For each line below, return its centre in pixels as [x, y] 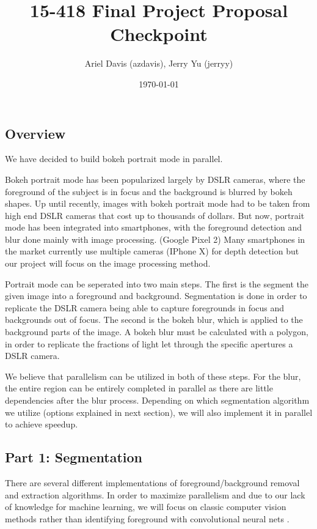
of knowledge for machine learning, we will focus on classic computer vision [146, 507]
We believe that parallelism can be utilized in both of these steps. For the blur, [153, 376]
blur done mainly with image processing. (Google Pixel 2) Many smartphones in [155, 239]
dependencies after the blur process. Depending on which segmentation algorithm [157, 400]
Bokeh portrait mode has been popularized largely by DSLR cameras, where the [155, 179]
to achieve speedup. [42, 424]
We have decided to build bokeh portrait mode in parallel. [114, 159]
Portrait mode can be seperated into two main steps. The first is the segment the [157, 283]
